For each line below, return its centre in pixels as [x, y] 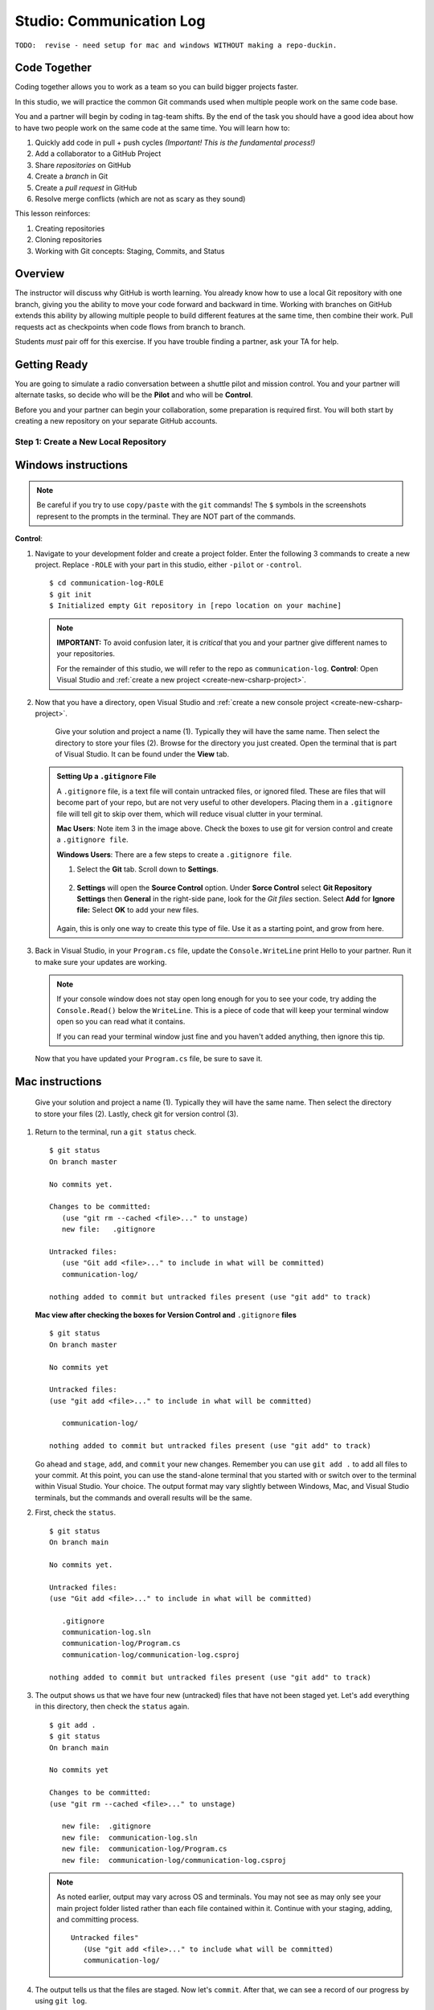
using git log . [61, 2001]
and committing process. [98, 1920]
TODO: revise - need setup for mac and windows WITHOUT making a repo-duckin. [176, 45]
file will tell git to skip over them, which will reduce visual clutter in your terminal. [190, 814]
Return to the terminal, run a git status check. [116, 1132]
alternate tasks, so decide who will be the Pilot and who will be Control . [134, 395]
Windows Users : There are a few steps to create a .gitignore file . [174, 854]
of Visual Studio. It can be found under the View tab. [142, 754]
